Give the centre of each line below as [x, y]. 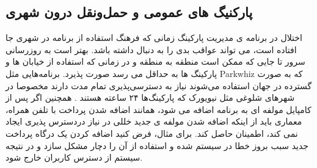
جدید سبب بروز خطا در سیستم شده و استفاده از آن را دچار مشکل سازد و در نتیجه [157, 145]
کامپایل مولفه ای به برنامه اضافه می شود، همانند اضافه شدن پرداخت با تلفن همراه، [158, 109]
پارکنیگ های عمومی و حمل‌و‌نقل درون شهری [129, 12]
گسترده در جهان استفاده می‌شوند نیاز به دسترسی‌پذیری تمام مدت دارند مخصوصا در [159, 85]
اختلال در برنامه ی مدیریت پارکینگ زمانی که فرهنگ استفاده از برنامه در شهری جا [154, 38]
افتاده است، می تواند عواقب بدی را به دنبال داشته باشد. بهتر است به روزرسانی [151, 49]
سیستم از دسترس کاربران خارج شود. [74, 157]
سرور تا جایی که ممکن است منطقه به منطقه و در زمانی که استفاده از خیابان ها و [155, 61]
